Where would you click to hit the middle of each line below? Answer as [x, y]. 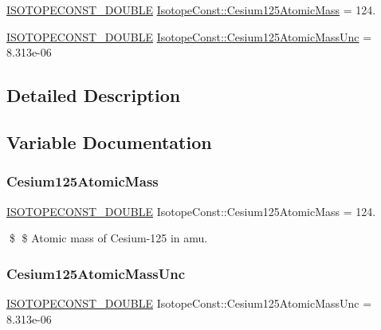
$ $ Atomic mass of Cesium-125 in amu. [108, 238]
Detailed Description [94, 95]
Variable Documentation [109, 141]
